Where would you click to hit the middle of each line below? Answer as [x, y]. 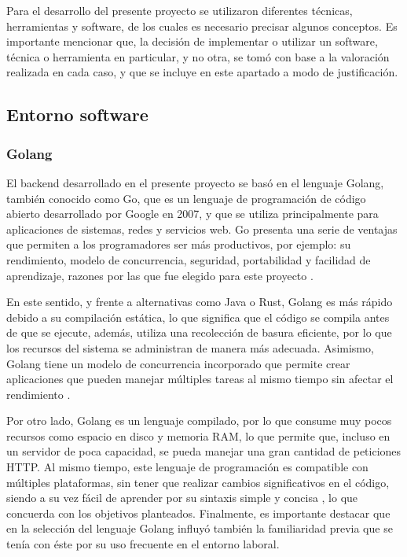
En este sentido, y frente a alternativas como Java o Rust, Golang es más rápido [200, 302]
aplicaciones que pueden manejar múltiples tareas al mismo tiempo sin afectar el [200, 379]
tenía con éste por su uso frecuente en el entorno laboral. [143, 544]
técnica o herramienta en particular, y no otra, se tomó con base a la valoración [198, 56]
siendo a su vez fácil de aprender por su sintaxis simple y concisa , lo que [182, 498]
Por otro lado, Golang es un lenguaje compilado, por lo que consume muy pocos [199, 421]
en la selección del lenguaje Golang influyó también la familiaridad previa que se [200, 528]
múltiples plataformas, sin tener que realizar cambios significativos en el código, [198, 482]
